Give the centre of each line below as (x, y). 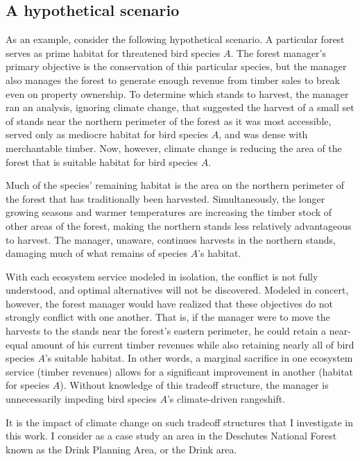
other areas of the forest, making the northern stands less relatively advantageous (179, 225)
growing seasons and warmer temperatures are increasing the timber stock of (169, 212)
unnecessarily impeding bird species (81, 399)
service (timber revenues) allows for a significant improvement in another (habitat (180, 371)
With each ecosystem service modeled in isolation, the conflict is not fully (162, 276)
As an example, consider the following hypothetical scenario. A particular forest (175, 39)
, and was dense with (263, 134)
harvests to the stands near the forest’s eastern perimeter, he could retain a (166, 331)
